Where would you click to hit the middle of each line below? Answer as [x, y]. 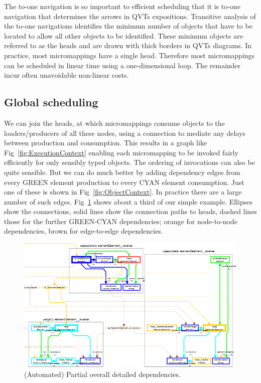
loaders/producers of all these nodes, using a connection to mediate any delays [125, 133]
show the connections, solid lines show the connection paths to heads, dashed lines [130, 211]
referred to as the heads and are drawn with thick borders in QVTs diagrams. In [128, 45]
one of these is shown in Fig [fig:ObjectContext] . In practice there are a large [123, 192]
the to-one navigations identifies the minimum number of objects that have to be [128, 26]
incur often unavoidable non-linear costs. [67, 75]
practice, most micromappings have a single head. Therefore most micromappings [129, 55]
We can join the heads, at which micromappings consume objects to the [114, 123]
